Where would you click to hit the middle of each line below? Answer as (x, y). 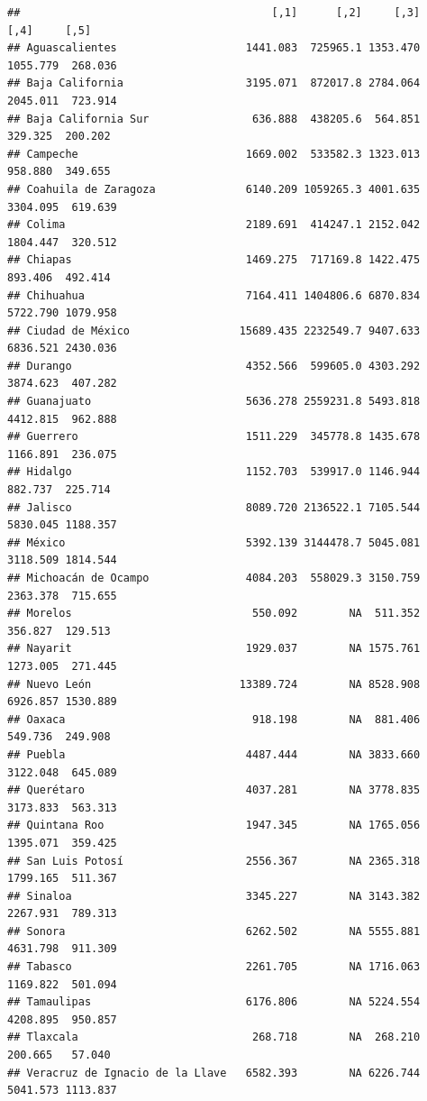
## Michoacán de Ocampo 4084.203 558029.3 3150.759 (214, 578)
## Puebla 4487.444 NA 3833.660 (214, 754)
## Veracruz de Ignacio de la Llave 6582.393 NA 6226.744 (214, 1073)
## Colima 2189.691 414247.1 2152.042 (214, 225)
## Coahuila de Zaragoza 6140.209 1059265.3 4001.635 (214, 189)
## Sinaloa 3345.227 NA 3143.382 (214, 896)
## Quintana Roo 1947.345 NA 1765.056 (214, 826)
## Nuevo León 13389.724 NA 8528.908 (214, 684)
